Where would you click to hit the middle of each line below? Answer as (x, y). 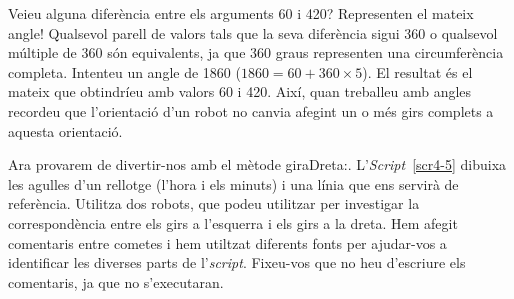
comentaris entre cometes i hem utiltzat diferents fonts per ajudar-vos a (227, 242)
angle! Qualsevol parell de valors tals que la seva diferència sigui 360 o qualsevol (253, 32)
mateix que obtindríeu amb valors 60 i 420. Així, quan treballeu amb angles (240, 91)
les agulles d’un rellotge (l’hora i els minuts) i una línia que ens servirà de (233, 183)
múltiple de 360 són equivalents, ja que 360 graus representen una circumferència (256, 52)
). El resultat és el (417, 71)
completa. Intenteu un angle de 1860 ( (124, 71)
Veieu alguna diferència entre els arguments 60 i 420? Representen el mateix (241, 13)
